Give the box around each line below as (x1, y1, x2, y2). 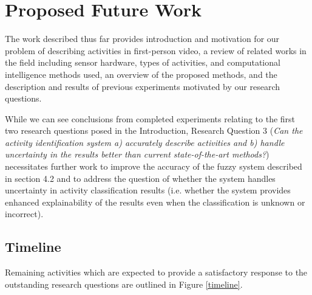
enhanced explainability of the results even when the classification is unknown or (5, 195, 305, 208)
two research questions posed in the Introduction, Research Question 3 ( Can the (5, 124, 303, 137)
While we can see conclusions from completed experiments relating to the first (5, 112, 296, 125)
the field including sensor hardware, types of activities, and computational (5, 56, 280, 69)
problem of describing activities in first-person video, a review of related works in (5, 44, 307, 57)
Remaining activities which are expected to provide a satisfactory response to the (5, 266, 308, 279)
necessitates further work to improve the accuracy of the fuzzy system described (5, 160, 302, 173)
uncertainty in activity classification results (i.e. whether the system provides (5, 184, 291, 196)
